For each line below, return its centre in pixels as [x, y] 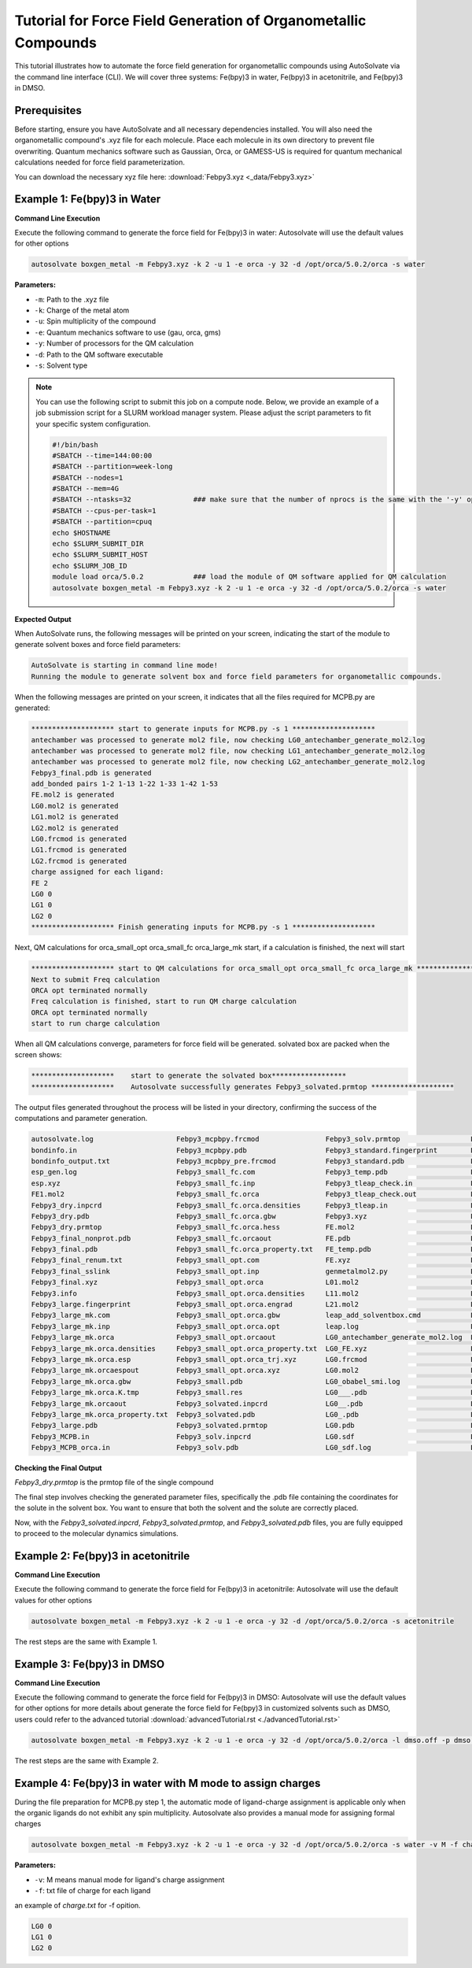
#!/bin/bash [75, 444]
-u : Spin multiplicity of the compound [95, 321]
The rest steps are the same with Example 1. [86, 1641]
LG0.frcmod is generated [79, 839]
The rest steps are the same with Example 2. [87, 1760]
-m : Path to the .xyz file [72, 299]
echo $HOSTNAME [81, 533]
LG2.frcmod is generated [79, 861]
